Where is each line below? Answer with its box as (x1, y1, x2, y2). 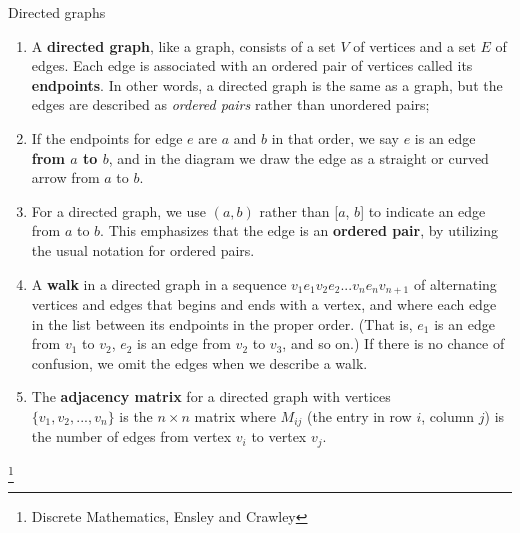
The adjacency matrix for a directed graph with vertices (31, 386, 391, 407)
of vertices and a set (353, 35, 476, 56)
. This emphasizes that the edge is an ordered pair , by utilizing (100, 220, 498, 241)
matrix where (194, 405, 276, 426)
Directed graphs (8, 2, 106, 22)
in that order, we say (271, 127, 399, 148)
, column (421, 405, 475, 426)
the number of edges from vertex (31, 426, 232, 447)
